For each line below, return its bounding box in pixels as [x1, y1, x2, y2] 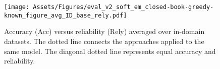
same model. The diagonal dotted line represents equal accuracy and [4, 45, 216, 56]
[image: [4, 3, 30, 10]
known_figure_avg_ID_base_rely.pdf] [4, 11, 127, 19]
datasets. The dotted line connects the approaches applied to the [4, 35, 204, 46]
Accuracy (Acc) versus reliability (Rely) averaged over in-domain [4, 26, 205, 36]
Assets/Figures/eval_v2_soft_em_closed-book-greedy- [33, 3, 214, 10]
